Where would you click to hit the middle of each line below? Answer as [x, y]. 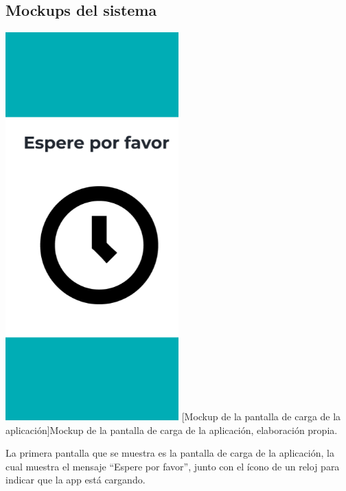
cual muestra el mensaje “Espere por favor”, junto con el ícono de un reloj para [173, 466]
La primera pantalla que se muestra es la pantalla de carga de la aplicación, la [170, 453]
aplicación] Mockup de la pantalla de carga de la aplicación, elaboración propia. [172, 430]
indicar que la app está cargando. [76, 480]
